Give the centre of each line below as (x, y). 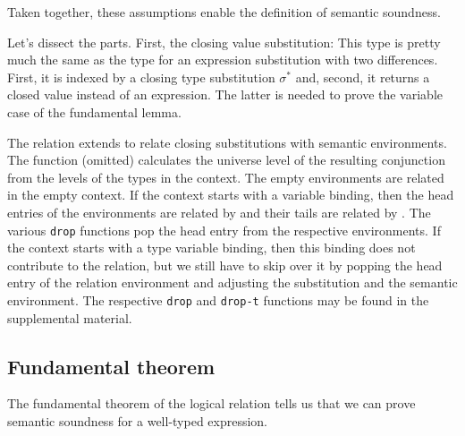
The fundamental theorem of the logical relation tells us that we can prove (211, 403)
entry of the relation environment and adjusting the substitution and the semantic (232, 282)
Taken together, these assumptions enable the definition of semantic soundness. (224, 12)
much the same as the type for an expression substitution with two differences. (223, 60)
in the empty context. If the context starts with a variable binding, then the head (231, 195)
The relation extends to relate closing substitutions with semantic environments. (227, 142)
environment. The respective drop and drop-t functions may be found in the (218, 299)
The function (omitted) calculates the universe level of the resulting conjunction (226, 160)
